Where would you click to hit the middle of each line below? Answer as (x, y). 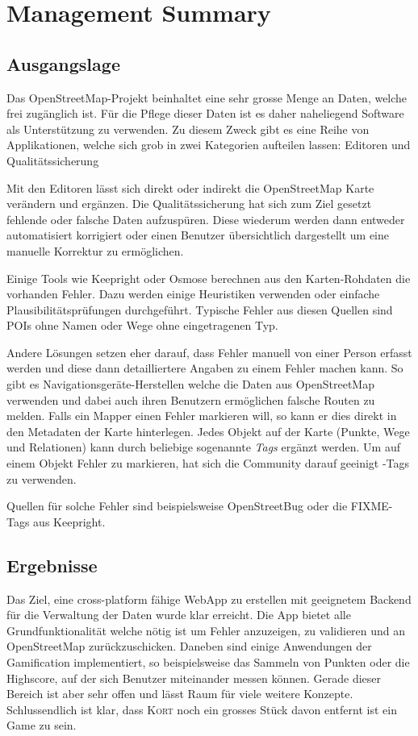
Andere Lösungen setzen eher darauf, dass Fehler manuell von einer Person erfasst (209, 352)
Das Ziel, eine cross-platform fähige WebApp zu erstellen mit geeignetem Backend (209, 599)
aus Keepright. (69, 521)
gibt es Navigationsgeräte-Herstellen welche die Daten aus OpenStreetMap (190, 384)
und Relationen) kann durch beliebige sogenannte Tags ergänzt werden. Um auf (203, 447)
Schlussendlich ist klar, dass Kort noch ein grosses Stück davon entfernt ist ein (202, 709)
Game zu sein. (42, 725)
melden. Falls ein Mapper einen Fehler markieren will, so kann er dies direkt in (202, 416)
